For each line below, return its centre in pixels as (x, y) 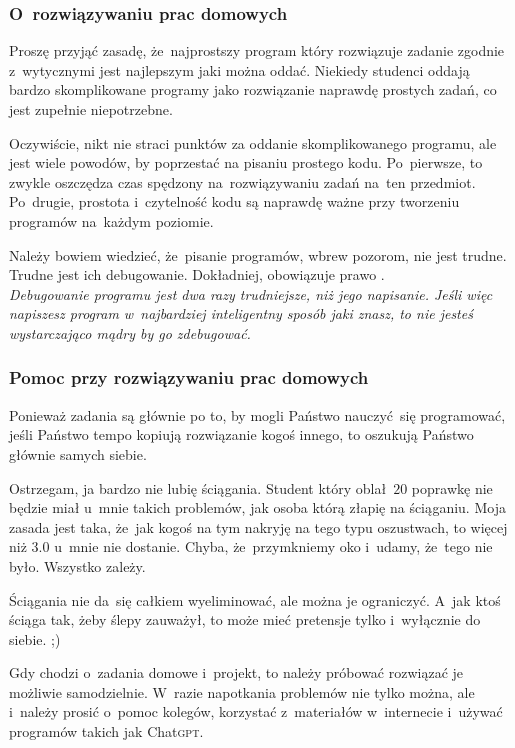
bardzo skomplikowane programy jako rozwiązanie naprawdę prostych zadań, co (253, 89)
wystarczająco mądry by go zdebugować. (130, 332)
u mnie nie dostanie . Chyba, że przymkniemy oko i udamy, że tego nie (273, 546)
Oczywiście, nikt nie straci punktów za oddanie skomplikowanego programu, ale (253, 142)
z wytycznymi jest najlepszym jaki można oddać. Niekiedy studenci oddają (239, 69)
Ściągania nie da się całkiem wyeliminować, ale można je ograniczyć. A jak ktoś (255, 599)
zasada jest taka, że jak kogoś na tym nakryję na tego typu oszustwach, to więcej (258, 526)
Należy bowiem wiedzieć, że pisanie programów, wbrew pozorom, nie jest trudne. (258, 254)
